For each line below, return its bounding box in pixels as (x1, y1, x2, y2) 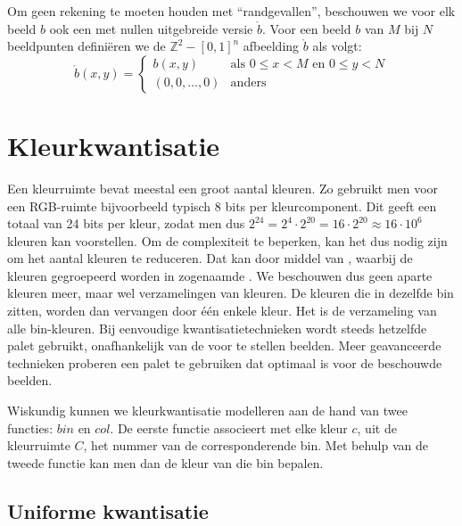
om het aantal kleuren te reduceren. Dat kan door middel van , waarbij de (7, 249, 413, 267)
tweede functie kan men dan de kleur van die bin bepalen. (7, 453, 324, 472)
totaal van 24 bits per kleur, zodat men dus (7, 214, 245, 233)
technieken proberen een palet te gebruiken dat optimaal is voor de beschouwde (7, 353, 442, 372)
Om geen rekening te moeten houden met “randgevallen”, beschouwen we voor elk (7, 2, 456, 20)
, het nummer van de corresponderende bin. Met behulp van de (83, 436, 428, 455)
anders (230, 77, 267, 90)
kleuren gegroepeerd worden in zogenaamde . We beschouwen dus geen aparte (7, 266, 433, 284)
